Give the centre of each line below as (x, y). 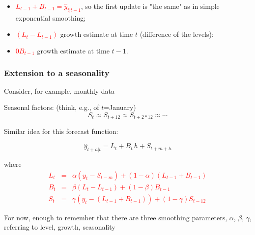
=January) (120, 107)
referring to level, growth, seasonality (60, 227)
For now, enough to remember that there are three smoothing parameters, (116, 217)
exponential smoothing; (51, 17)
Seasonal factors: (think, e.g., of (52, 107)
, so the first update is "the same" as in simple (150, 6)
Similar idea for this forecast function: (61, 131)
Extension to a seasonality (57, 72)
